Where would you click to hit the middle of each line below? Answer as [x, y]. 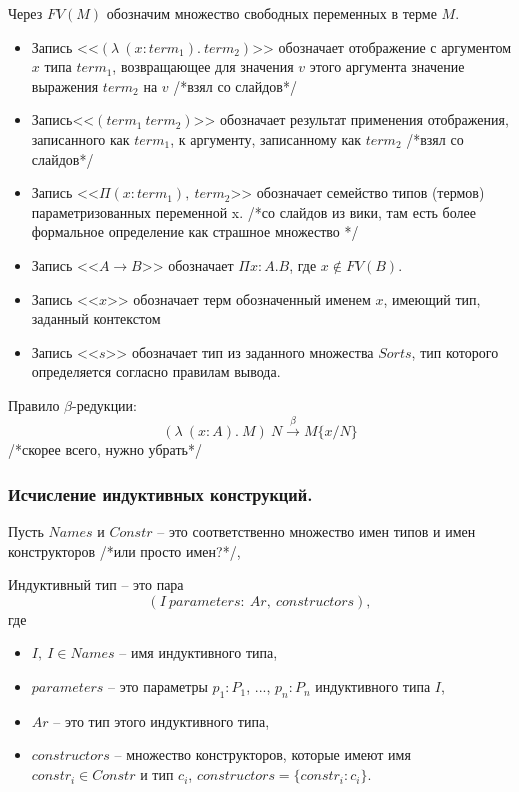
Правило [34, 404]
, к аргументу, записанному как [265, 138]
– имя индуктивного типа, [198, 652]
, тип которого [455, 351]
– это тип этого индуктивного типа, [161, 720]
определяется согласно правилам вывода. [156, 371]
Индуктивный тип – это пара [96, 584]
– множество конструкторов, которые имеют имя [262, 754]
